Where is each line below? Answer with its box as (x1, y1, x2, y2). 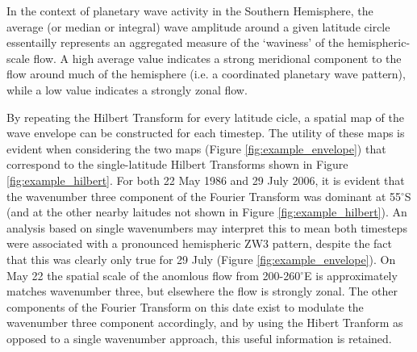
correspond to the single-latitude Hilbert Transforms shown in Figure (6, 156, 348, 173)
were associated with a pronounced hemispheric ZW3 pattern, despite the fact (6, 235, 393, 252)
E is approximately (304, 266, 398, 283)
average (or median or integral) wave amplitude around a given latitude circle (6, 18, 390, 35)
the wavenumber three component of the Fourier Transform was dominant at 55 (6, 187, 402, 204)
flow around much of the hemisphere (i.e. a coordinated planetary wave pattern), (6, 65, 406, 82)
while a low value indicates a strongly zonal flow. (6, 81, 248, 98)
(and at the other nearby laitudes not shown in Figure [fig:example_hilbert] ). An (6, 203, 407, 220)
